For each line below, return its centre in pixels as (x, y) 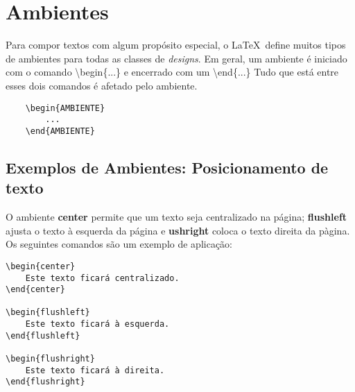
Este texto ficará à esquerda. (97, 324)
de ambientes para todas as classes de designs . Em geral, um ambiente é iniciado (176, 58)
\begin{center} (41, 266)
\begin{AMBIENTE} (65, 108)
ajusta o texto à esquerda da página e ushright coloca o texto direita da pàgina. (178, 230)
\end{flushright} (45, 382)
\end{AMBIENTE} (60, 131)
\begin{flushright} (50, 359)
